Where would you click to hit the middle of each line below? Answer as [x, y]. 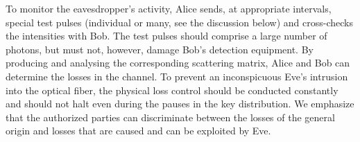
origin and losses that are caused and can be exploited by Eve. [138, 131]
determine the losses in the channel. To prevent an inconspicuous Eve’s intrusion [177, 76]
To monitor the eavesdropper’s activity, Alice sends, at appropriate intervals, [169, 8]
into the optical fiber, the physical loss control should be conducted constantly [172, 90]
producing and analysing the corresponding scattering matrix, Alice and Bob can [178, 63]
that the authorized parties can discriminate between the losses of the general [170, 117]
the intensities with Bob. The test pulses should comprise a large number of [166, 36]
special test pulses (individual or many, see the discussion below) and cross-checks [179, 22]
